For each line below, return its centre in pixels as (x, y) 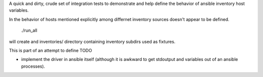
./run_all (29, 30)
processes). (33, 66)
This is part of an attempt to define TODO (50, 50)
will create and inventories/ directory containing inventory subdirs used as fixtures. (92, 41)
